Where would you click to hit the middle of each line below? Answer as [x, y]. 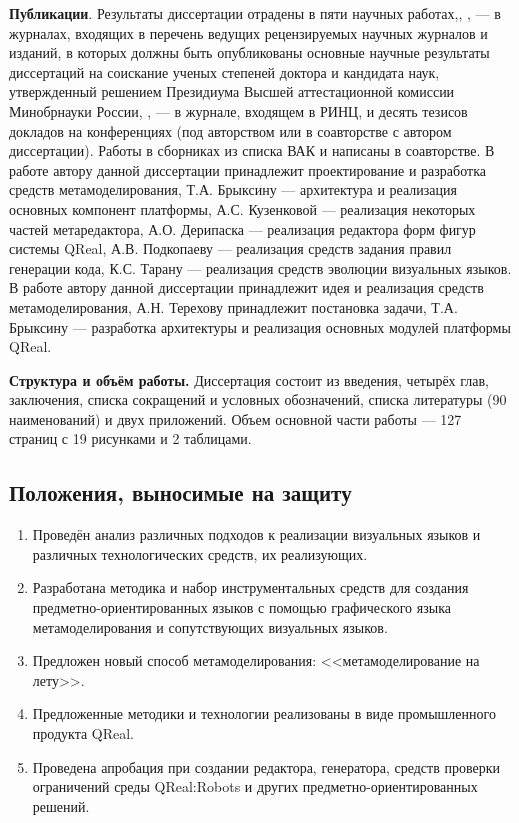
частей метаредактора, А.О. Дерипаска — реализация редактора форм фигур [242, 228]
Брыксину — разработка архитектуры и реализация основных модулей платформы [260, 326]
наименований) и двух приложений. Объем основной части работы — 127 [235, 418]
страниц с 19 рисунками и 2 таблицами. [130, 438]
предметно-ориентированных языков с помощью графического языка [241, 607]
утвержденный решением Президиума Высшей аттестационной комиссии [232, 91]
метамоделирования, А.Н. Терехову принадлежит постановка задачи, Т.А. [233, 306]
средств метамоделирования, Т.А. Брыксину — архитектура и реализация [233, 189]
